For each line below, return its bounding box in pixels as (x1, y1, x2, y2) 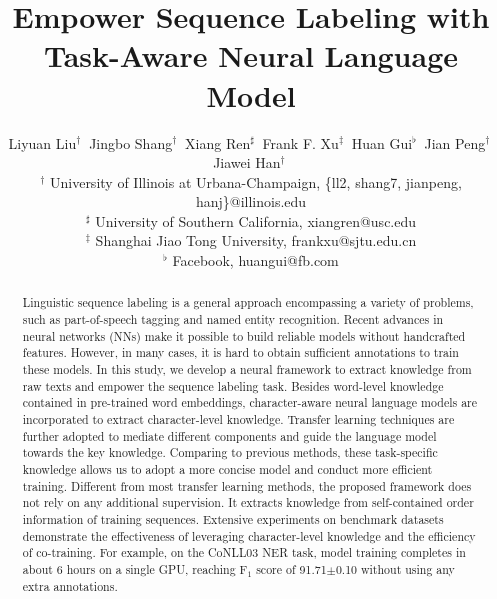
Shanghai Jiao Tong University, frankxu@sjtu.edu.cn (95, 230, 417, 251)
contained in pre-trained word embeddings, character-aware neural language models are (22, 394, 478, 411)
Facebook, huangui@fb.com (172, 250, 339, 271)
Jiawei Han (213, 152, 281, 173)
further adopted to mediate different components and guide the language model (22, 427, 437, 444)
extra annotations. (22, 577, 118, 594)
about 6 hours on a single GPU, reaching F (22, 560, 248, 577)
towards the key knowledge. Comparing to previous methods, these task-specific (22, 444, 438, 461)
